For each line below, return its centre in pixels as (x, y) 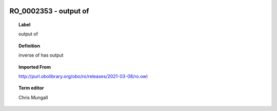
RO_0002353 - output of (49, 11)
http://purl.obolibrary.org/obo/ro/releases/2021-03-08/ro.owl (83, 76)
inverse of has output (41, 55)
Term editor (31, 88)
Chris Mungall (33, 97)
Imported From (35, 67)
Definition (29, 46)
